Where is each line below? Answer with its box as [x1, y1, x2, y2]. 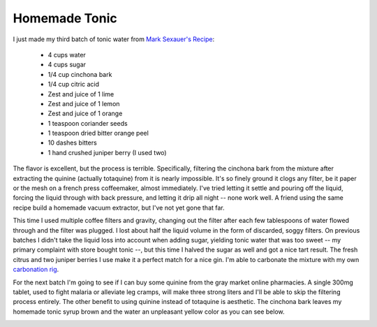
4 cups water [47, 50, 87, 59]
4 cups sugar [47, 60, 87, 69]
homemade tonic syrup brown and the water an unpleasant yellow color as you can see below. [13, 307, 286, 316]
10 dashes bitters [47, 138, 97, 147]
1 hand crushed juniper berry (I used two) [47, 148, 167, 157]
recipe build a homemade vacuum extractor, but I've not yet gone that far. [13, 203, 225, 212]
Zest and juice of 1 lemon [47, 99, 120, 108]
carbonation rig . [13, 266, 59, 274]
